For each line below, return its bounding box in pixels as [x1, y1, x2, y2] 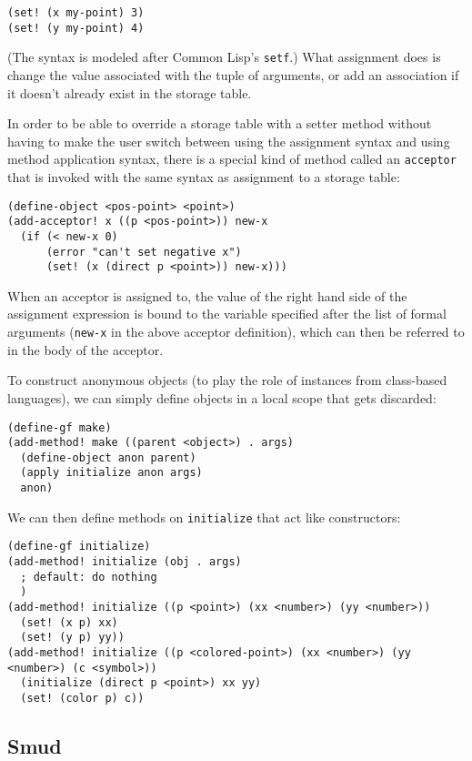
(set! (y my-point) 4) [7, 21, 145, 35]
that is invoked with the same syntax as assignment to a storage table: [7, 167, 400, 186]
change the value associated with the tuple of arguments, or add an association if [7, 65, 459, 84]
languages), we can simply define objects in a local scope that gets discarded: [7, 388, 437, 407]
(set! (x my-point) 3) [7, 6, 145, 19]
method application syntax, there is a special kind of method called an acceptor [7, 149, 457, 168]
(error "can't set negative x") [45, 245, 242, 259]
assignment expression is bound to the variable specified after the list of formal [7, 304, 447, 323]
